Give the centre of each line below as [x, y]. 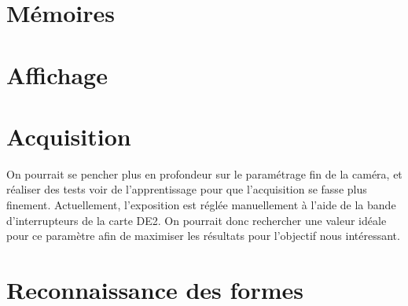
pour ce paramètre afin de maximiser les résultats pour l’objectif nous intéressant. [203, 236]
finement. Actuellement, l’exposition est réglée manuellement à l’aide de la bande [201, 205]
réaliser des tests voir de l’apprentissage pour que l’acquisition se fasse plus [187, 189]
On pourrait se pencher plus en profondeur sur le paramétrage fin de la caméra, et [204, 173]
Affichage [57, 74]
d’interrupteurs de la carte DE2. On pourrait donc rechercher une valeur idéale [197, 220]
